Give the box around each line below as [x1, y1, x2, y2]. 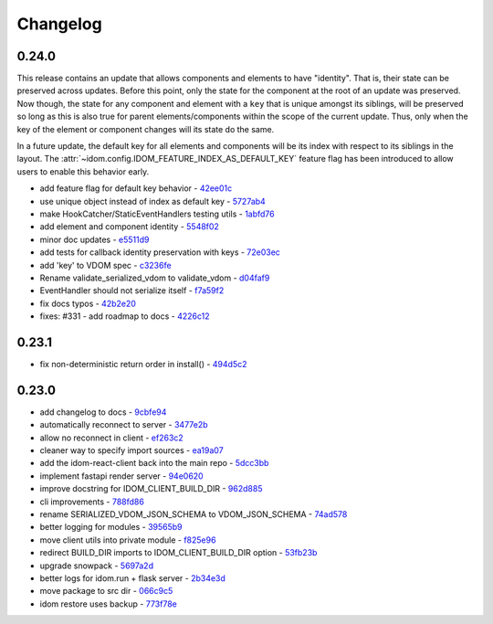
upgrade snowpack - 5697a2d [39, 560, 154, 571]
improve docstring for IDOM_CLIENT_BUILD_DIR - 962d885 [39, 483, 263, 494]
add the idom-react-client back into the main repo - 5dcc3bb [39, 458, 269, 469]
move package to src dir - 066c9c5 [39, 586, 173, 597]
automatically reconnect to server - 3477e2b [39, 419, 209, 430]
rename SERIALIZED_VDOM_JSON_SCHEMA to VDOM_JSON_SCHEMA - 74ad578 [39, 509, 348, 520]
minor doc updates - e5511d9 [39, 234, 150, 245]
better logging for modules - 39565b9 [39, 522, 183, 533]
